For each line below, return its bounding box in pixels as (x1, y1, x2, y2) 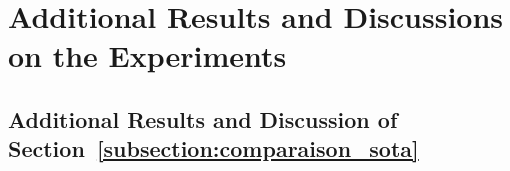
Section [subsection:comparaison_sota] (8, 133, 419, 164)
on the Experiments (8, 35, 287, 76)
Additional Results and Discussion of (8, 103, 398, 134)
